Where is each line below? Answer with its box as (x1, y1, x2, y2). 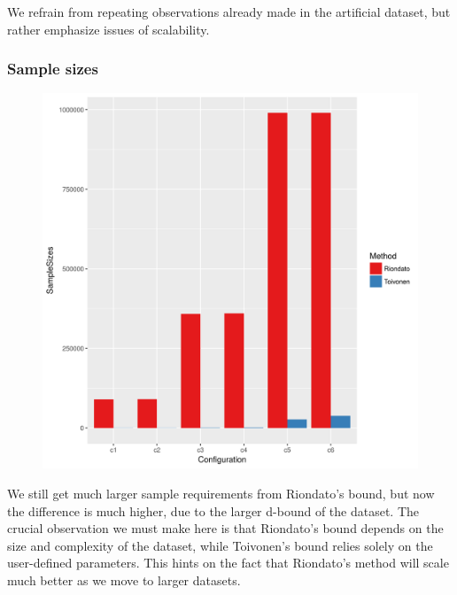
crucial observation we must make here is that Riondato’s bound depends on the (7, 519, 444, 537)
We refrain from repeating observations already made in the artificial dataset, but (7, 3, 451, 20)
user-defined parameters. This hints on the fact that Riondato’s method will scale (7, 553, 449, 572)
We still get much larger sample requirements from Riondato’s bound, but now (7, 484, 435, 502)
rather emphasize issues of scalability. (7, 19, 210, 38)
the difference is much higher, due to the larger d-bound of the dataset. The (7, 501, 420, 520)
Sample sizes (7, 58, 98, 80)
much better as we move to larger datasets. (7, 570, 241, 589)
